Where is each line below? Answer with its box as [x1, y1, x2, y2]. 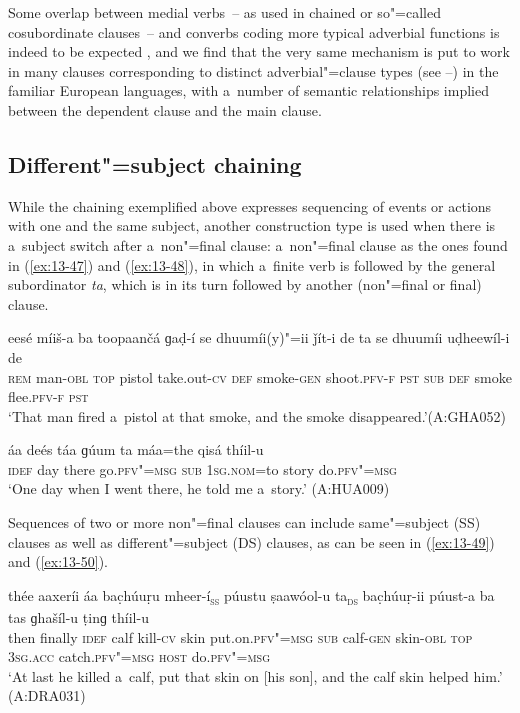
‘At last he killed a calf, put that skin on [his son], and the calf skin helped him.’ [8, 665, 503, 686]
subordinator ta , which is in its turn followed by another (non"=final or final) [8, 274, 482, 295]
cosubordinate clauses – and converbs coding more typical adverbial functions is [8, 21, 500, 42]
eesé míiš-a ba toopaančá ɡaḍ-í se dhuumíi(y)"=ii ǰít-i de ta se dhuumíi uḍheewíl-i [8, 327, 510, 348]
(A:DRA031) [8, 685, 86, 706]
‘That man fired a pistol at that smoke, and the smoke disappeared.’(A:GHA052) [8, 405, 506, 426]
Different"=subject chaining [8, 148, 302, 179]
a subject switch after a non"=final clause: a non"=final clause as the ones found [8, 234, 508, 255]
